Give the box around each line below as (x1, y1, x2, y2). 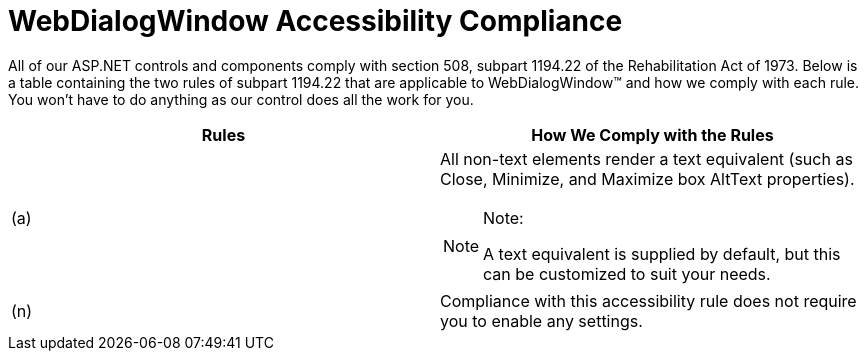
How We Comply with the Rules (531, 124, 774, 145)
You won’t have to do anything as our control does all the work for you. (8, 90, 474, 108)
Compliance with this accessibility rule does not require (440, 290, 857, 311)
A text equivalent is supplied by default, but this (483, 243, 841, 264)
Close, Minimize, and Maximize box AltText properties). (440, 168, 855, 189)
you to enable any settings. (440, 310, 643, 331)
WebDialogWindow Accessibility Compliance (8, 4, 623, 38)
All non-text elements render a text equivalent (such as (440, 148, 853, 169)
